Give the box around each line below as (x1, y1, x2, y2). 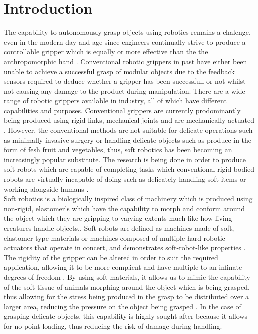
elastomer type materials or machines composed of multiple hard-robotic (4, 232, 225, 243)
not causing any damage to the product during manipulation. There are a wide (4, 85, 245, 96)
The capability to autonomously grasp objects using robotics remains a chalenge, (4, 27, 251, 37)
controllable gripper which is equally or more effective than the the (4, 46, 208, 57)
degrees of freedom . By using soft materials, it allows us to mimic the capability (4, 271, 250, 282)
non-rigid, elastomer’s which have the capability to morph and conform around (4, 203, 245, 213)
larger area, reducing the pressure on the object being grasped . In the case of (4, 301, 241, 311)
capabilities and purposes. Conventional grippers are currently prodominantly (4, 105, 241, 115)
